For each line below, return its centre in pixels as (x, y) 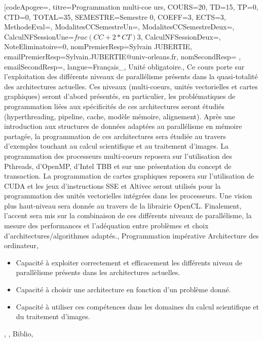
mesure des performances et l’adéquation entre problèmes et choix (106, 226)
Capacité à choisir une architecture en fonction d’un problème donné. (123, 289)
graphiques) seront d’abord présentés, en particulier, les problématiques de (120, 96)
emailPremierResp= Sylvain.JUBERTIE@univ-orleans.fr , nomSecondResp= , (123, 56)
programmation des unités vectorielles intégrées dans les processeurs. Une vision (128, 196)
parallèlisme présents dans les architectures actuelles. (98, 272)
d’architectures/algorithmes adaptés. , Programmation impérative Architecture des (131, 235)
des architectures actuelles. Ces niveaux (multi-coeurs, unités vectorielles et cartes (131, 86)
